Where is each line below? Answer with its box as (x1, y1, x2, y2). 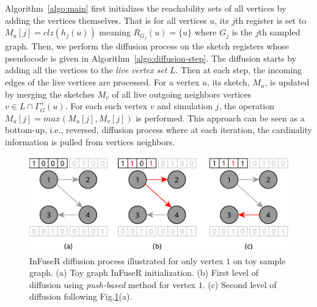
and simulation (157, 99, 213, 112)
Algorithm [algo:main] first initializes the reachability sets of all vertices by (5, 2, 286, 14)
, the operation (219, 99, 275, 112)
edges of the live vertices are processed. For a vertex (5, 76, 200, 88)
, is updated (264, 76, 310, 88)
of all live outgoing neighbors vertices (112, 87, 251, 100)
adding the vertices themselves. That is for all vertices (5, 13, 207, 26)
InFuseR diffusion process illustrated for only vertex (29, 254, 224, 267)
